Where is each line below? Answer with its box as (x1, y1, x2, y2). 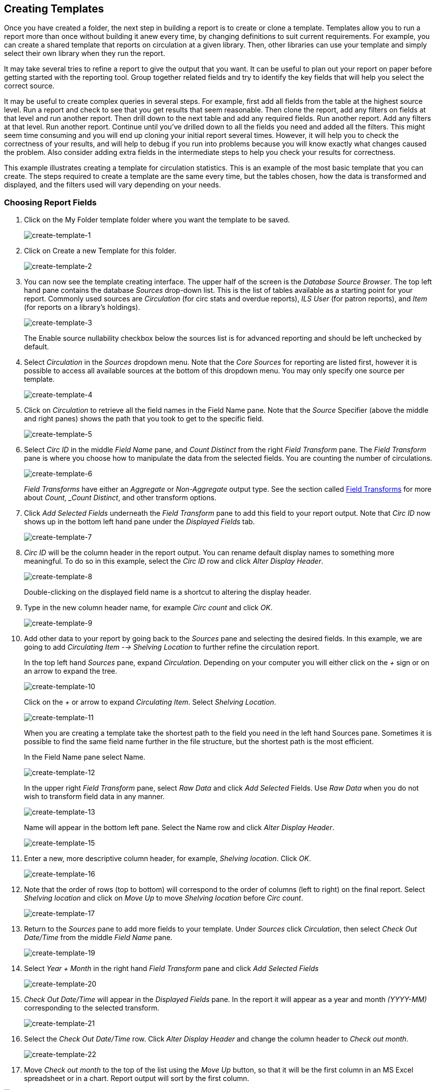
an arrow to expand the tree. (24, 667, 117, 676)
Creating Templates (4, 2, 104, 15)
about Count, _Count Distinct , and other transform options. (24, 493, 217, 502)
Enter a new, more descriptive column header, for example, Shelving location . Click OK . (24, 854, 311, 863)
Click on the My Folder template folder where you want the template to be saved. (24, 215, 290, 224)
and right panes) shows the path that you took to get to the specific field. (24, 414, 264, 423)
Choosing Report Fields (4, 197, 97, 207)
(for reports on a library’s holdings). (24, 303, 140, 312)
